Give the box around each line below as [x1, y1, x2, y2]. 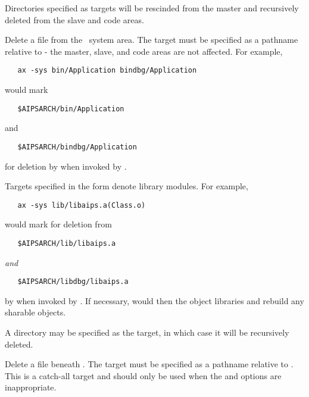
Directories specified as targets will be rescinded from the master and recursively [5, 2, 299, 14]
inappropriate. [5, 381, 57, 393]
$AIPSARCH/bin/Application [17, 104, 124, 113]
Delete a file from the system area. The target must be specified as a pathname [5, 33, 298, 46]
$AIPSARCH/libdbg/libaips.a [17, 277, 129, 286]
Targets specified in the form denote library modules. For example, [5, 180, 248, 192]
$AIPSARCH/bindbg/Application [17, 142, 137, 151]
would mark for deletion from [5, 218, 112, 230]
